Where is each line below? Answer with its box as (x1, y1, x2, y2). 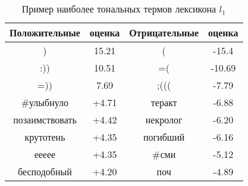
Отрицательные (129, 26, 199, 39)
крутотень (24, 130, 65, 144)
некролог (145, 113, 183, 126)
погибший (143, 130, 185, 144)
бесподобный (18, 165, 72, 178)
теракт (150, 95, 177, 109)
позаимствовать (13, 113, 77, 126)
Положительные (10, 26, 80, 39)
